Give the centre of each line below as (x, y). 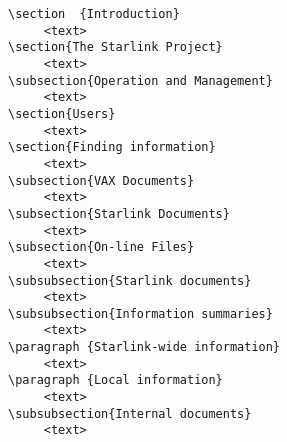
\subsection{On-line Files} (101, 247)
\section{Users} (62, 113)
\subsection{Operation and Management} (140, 80)
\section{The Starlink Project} (115, 47)
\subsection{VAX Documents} (101, 180)
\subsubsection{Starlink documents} (130, 280)
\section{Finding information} (112, 147)
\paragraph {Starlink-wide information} (144, 347)
